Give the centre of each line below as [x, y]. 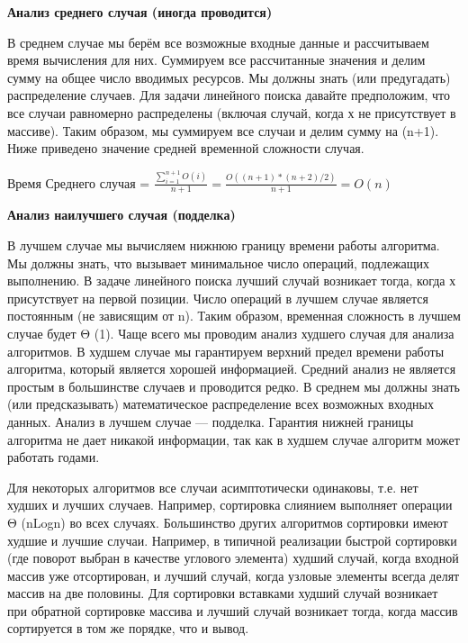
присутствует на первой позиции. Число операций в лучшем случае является [218, 298]
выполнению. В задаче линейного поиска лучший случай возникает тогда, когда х [232, 281]
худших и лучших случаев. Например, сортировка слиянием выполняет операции [230, 505]
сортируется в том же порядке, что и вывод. [128, 628]
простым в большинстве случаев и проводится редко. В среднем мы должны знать [234, 386]
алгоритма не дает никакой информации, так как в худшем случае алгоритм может [234, 439]
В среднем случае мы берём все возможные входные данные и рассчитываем [218, 42]
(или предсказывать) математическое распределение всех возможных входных [220, 404]
